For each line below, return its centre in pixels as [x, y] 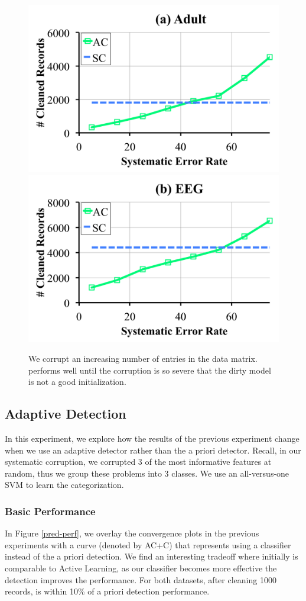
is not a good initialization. [77, 382]
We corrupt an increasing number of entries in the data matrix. [143, 358]
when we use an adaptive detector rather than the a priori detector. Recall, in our [153, 450]
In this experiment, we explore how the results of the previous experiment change [152, 438]
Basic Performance [50, 511]
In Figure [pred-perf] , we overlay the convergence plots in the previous [132, 533]
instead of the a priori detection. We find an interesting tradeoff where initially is [152, 556]
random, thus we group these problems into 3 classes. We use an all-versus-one [147, 473]
